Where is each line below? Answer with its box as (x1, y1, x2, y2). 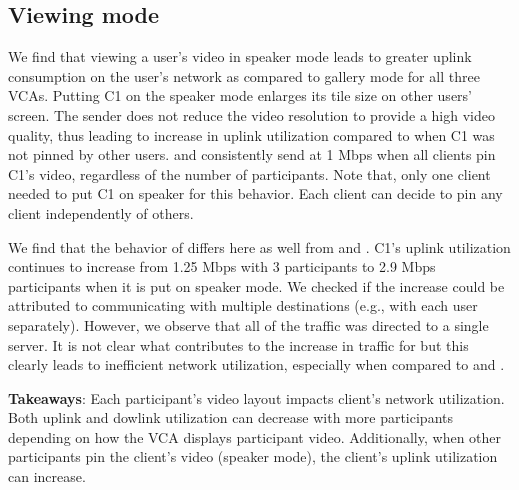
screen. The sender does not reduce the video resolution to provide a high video (8, 104, 495, 125)
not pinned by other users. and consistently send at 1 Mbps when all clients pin (8, 144, 496, 165)
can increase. (8, 466, 86, 487)
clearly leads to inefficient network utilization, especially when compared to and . (8, 354, 505, 375)
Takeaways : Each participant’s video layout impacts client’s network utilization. (8, 387, 505, 408)
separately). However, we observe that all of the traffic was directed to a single (8, 314, 489, 335)
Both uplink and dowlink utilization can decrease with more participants (8, 407, 454, 428)
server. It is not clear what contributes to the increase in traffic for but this (8, 334, 469, 355)
